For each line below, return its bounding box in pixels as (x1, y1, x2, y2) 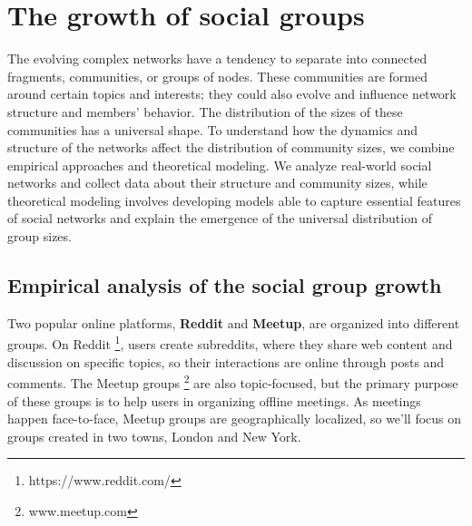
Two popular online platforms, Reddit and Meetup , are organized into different (7, 313, 460, 332)
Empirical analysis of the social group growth (7, 271, 442, 299)
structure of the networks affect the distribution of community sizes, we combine (7, 138, 455, 157)
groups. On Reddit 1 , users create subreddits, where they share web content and (7, 332, 453, 354)
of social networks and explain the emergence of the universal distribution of (7, 209, 432, 228)
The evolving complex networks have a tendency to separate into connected (7, 49, 428, 68)
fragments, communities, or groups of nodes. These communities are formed (7, 66, 428, 85)
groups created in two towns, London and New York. (7, 426, 301, 445)
